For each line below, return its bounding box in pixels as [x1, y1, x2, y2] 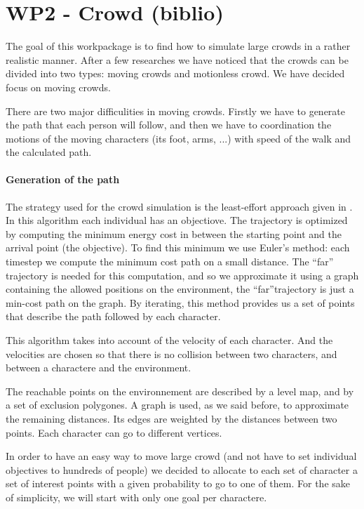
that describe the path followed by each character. [6, 309, 221, 324]
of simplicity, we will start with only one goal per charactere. [6, 489, 267, 504]
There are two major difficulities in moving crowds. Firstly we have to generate [6, 103, 345, 118]
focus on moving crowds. [6, 79, 111, 94]
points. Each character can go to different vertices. [6, 425, 222, 439]
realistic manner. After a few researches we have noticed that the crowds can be [6, 52, 349, 67]
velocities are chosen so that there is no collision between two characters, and [6, 346, 337, 361]
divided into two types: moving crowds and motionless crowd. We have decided [6, 66, 345, 81]
